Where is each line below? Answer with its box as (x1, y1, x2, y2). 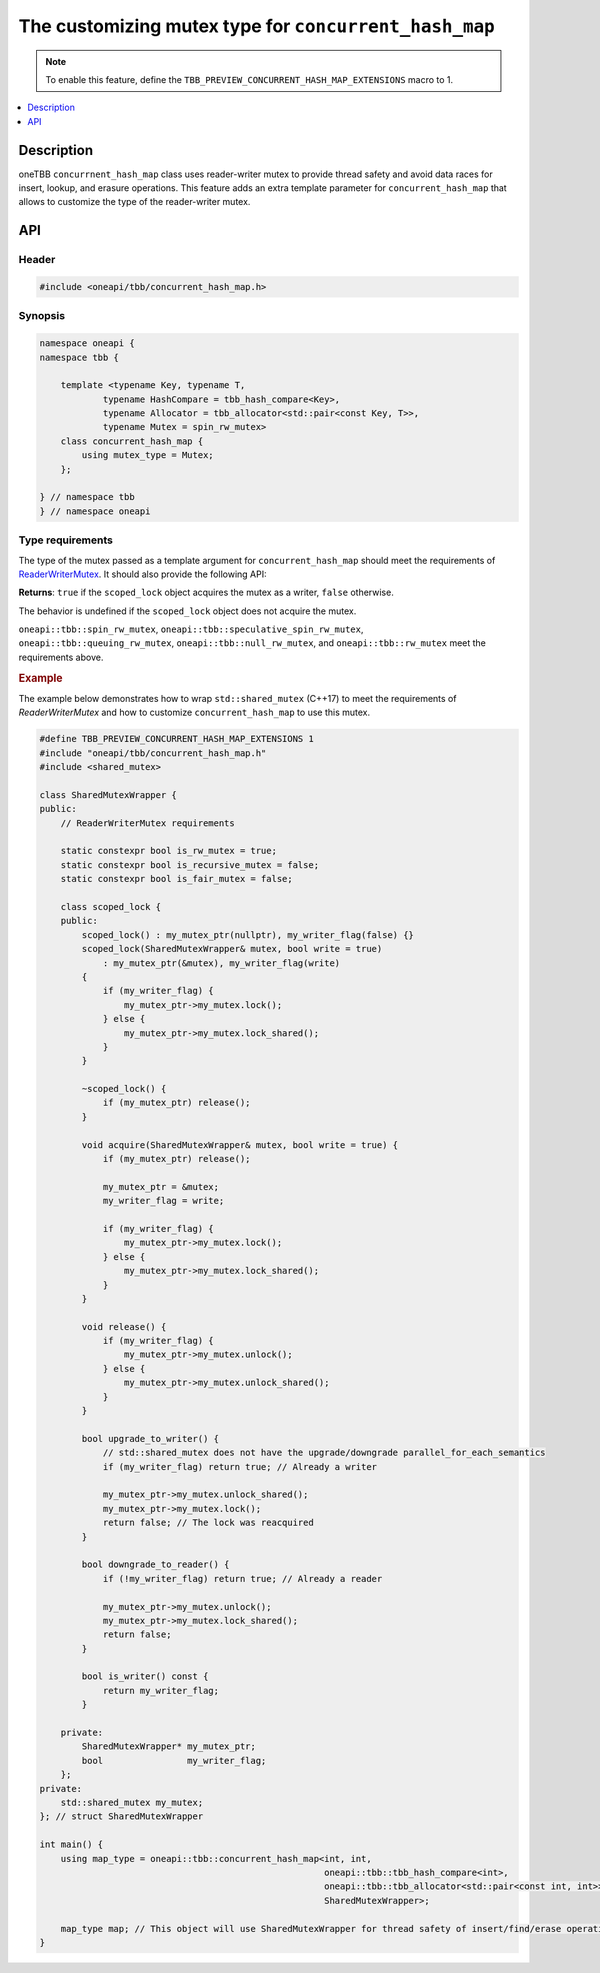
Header (18, 253, 56, 267)
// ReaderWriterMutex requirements (60, 817, 235, 829)
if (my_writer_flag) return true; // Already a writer (102, 1461, 378, 1472)
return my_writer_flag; (102, 1685, 220, 1696)
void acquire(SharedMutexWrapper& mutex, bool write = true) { (81, 1139, 399, 1150)
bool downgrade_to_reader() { (81, 1559, 230, 1570)
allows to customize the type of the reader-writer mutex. (18, 196, 251, 208)
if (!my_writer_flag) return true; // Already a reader (102, 1573, 383, 1584)
